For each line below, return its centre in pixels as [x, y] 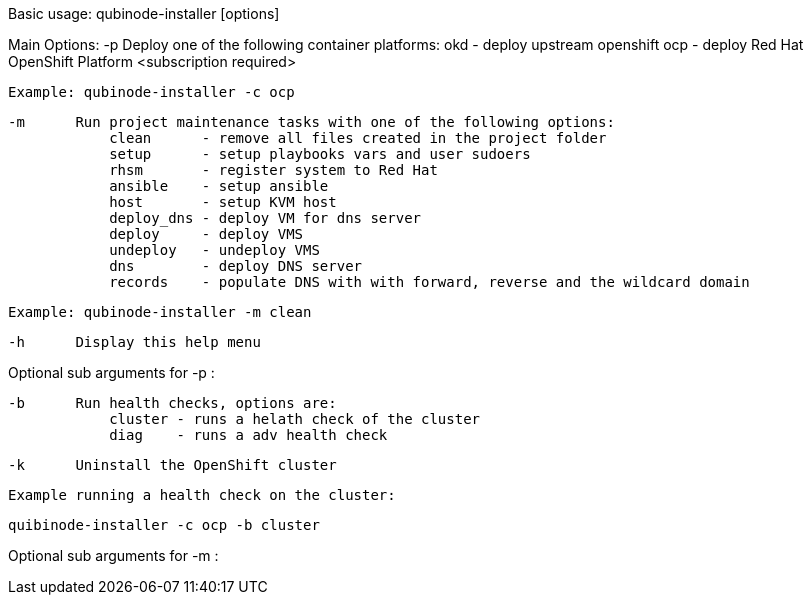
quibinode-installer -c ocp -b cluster [164, 525]
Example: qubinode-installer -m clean [160, 312]
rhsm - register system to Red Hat [273, 170]
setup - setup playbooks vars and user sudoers [320, 154]
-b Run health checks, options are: [172, 403]
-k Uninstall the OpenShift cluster [172, 465]
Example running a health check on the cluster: [202, 495]
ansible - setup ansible [219, 186]
